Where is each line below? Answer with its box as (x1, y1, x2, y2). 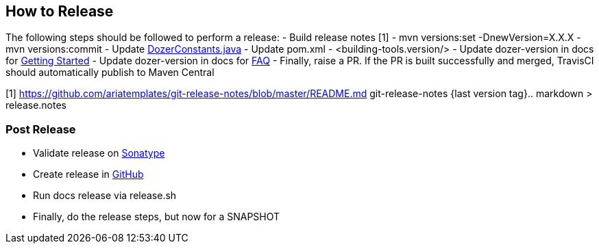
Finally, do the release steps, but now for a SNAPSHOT (33, 211, 280, 223)
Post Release (5, 122, 76, 136)
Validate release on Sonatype (33, 147, 165, 159)
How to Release (5, 3, 114, 20)
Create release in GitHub (33, 168, 144, 181)
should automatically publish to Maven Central (5, 66, 215, 79)
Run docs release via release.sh (33, 189, 177, 202)
